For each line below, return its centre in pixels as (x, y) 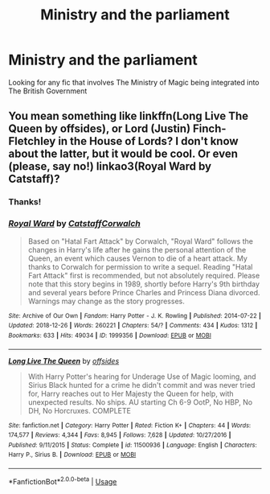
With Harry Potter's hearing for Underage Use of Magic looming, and (142, 377)
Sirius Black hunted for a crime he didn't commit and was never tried (141, 385)
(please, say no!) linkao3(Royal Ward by (110, 167)
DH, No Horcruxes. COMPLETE (79, 410)
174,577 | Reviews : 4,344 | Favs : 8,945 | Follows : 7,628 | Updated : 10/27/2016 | (120, 435)
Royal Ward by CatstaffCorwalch (74, 224)
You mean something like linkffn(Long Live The (129, 116)
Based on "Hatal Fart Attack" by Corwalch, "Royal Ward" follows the (140, 241)
